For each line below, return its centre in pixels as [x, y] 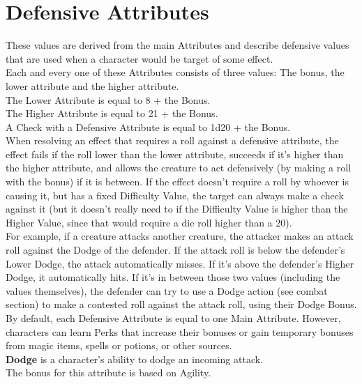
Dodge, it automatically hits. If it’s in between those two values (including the [173, 277]
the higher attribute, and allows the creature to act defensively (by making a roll [179, 168]
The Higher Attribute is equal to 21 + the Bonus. [112, 113]
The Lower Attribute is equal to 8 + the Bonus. [108, 99]
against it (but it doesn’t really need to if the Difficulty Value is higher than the [177, 209]
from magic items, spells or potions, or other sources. [119, 345]
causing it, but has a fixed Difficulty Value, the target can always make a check [175, 195]
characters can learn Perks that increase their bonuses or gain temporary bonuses [180, 331]
